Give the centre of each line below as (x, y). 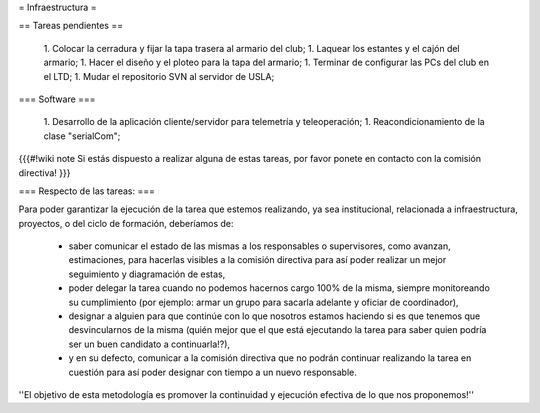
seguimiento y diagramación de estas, (147, 274)
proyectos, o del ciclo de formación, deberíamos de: (126, 223)
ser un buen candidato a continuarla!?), (149, 344)
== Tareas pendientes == (71, 26)
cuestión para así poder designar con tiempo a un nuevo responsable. (212, 372)
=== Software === (57, 99)
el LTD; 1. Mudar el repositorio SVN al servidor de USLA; (159, 76)
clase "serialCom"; (82, 136)
